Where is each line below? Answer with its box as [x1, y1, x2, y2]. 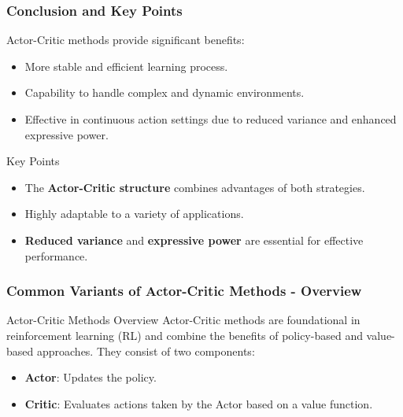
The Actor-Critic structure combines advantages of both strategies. [24, 179, 365, 195]
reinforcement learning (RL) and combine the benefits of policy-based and [6, 327, 363, 343]
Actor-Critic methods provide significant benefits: [6, 31, 245, 48]
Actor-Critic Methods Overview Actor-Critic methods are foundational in [6, 312, 360, 328]
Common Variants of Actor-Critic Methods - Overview [6, 281, 362, 301]
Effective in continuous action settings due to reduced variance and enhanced [24, 111, 397, 127]
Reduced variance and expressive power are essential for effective [24, 231, 364, 248]
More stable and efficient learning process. [24, 57, 228, 74]
